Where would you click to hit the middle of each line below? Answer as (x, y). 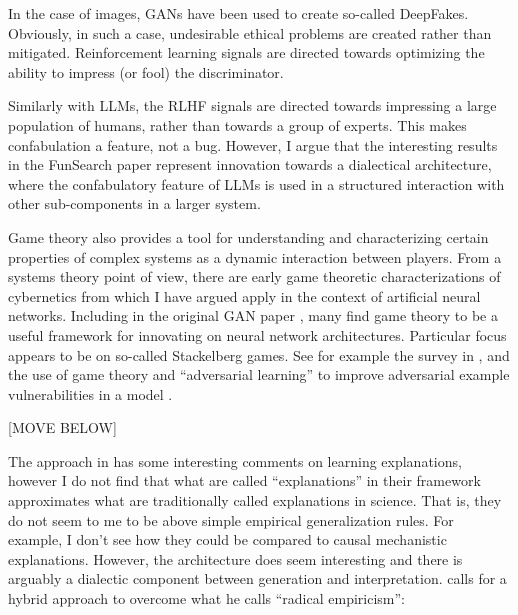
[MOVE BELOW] (62, 427)
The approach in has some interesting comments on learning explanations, (235, 460)
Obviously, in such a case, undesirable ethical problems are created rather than (250, 32)
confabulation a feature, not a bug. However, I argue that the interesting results (253, 144)
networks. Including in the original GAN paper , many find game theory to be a (253, 315)
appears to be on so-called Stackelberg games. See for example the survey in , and (259, 354)
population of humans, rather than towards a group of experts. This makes (237, 124)
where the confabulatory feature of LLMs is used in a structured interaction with (256, 183)
